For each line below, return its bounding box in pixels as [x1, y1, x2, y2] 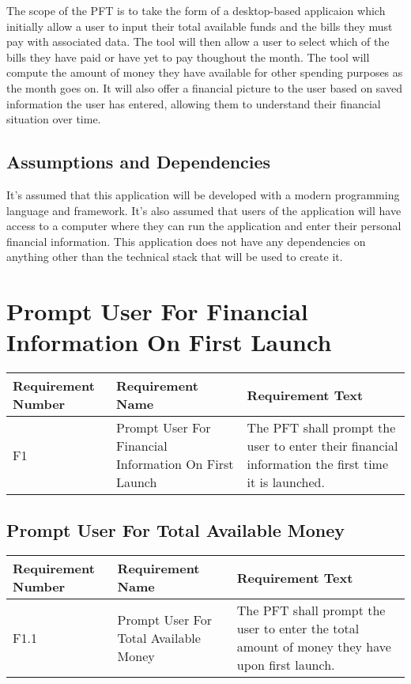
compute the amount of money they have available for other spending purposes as [6, 64, 403, 81]
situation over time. [6, 111, 101, 127]
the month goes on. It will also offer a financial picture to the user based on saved [6, 79, 402, 96]
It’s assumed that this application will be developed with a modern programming [6, 186, 400, 202]
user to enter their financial [247, 436, 398, 455]
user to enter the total [236, 619, 360, 638]
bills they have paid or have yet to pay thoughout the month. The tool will [6, 48, 370, 65]
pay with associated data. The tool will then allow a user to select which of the [6, 33, 390, 50]
